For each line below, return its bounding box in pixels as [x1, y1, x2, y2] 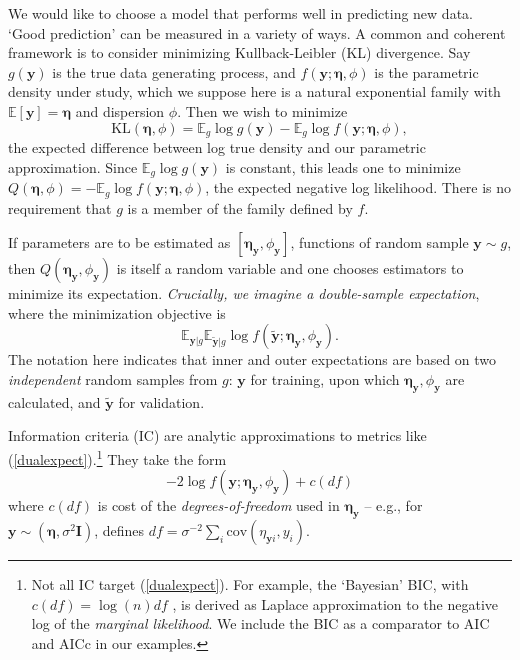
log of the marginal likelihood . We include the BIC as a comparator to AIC [31, 613, 490, 634]
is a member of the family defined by [127, 197, 353, 218]
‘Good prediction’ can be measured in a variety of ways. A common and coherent [8, 22, 506, 43]
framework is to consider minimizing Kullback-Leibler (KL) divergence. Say [8, 42, 471, 63]
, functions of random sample [290, 232, 469, 253]
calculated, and [8, 391, 101, 412]
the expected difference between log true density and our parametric [8, 137, 426, 158]
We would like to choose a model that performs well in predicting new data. [8, 3, 473, 23]
